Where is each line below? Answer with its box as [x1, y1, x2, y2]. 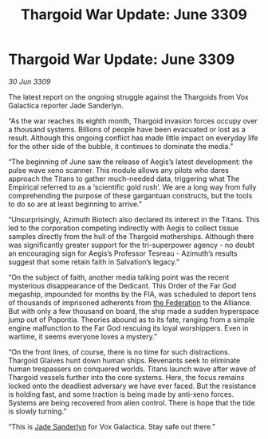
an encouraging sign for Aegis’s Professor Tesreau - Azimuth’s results [8, 249, 238, 258]
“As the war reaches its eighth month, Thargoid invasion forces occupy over [8, 116, 258, 125]
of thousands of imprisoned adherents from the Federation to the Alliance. [8, 297, 252, 308]
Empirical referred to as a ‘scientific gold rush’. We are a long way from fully [8, 182, 257, 192]
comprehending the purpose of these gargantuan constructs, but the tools [8, 190, 253, 200]
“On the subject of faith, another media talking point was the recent [8, 272, 230, 282]
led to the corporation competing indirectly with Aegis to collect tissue [8, 223, 239, 233]
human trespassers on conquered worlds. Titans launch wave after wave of [8, 364, 257, 374]
